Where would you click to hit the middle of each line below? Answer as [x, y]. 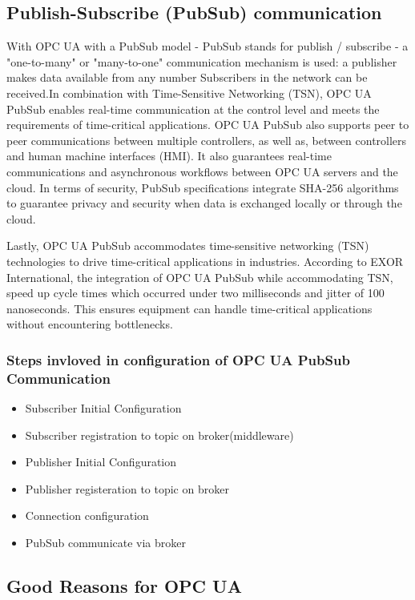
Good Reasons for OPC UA [124, 585]
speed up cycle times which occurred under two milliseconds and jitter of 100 [195, 293]
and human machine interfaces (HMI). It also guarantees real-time [169, 156]
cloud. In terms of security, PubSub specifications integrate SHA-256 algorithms [203, 187]
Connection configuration [87, 515]
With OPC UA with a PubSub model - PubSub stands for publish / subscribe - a [207, 46]
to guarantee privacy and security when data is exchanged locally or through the [204, 203]
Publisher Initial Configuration [101, 462]
